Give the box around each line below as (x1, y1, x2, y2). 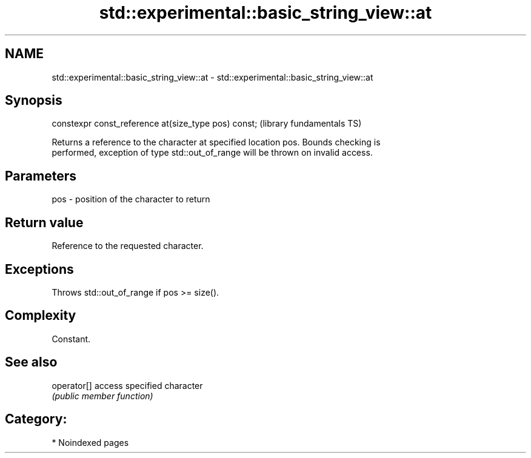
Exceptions (5, 261, 74, 277)
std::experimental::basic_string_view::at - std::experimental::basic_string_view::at (52, 71, 373, 82)
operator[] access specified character (52, 380, 203, 391)
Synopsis (5, 93, 62, 108)
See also (5, 354, 58, 370)
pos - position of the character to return (52, 194, 210, 205)
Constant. (52, 333, 91, 344)
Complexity (5, 308, 76, 324)
